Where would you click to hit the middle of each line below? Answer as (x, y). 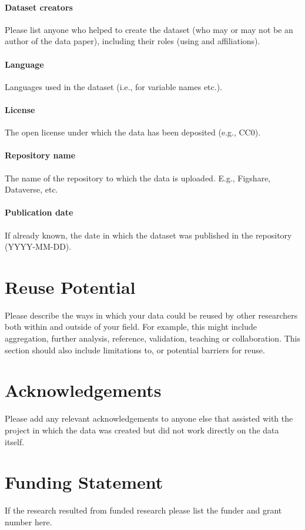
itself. (15, 441)
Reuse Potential (70, 286)
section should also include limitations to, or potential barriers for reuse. (135, 350)
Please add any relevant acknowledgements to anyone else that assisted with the (149, 418)
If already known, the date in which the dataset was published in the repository (148, 235)
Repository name (40, 155)
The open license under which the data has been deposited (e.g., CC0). (133, 132)
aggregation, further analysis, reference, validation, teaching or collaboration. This (153, 338)
